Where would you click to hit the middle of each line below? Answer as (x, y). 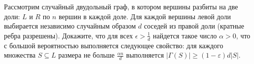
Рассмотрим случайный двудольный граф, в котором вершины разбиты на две (121, 6)
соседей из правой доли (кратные (194, 26)
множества (20, 55)
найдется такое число (185, 35)
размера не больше (87, 55)
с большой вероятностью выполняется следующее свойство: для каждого (114, 45)
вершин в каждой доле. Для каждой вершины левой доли (145, 16)
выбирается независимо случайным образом (70, 26)
